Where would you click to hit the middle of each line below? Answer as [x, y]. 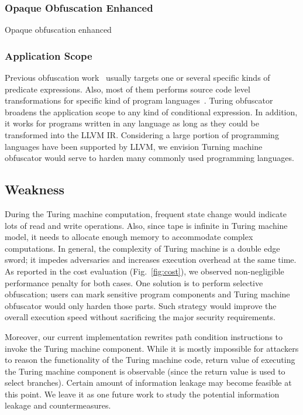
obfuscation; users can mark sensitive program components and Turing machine [147, 294]
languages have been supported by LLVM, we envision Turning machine [134, 146]
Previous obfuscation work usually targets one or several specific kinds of [137, 78]
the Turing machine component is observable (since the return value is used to [145, 371]
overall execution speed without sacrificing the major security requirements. [140, 317]
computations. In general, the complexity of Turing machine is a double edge [142, 248]
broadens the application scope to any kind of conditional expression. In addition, [151, 112]
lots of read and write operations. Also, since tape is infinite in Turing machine [146, 225]
